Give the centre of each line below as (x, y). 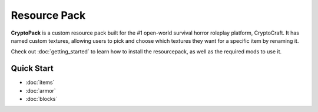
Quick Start (32, 68)
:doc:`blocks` (42, 99)
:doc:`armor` (41, 90)
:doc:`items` (40, 83)
